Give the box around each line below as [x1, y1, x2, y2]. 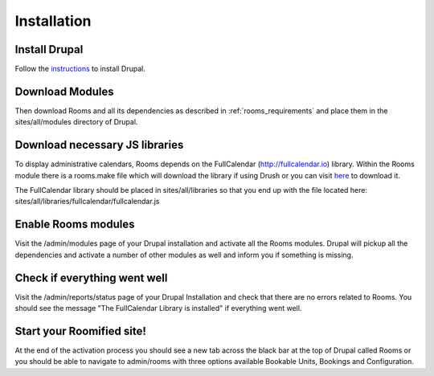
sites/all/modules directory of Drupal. [14, 117, 138, 127]
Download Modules [14, 84, 114, 98]
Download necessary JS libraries [14, 138, 184, 152]
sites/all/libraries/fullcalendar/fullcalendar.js [14, 197, 160, 206]
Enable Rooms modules [14, 218, 135, 231]
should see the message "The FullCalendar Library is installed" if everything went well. [14, 304, 302, 313]
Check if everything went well [14, 271, 168, 284]
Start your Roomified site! [14, 324, 146, 337]
